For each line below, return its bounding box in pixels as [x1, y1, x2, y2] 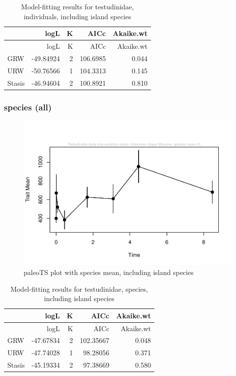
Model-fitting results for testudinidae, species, [10, 283, 148, 294]
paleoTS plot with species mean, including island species [24, 267, 194, 277]
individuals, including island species [24, 11, 131, 21]
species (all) [4, 101, 52, 113]
